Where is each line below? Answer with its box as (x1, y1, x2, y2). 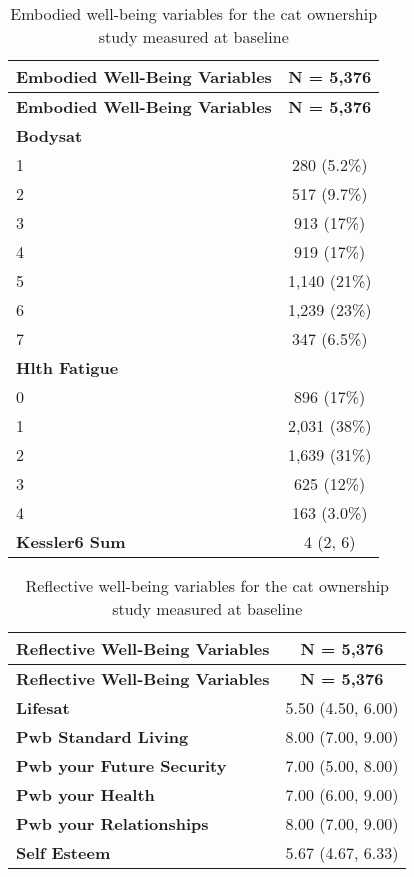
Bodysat (16, 124, 83, 147)
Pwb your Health (16, 783, 155, 806)
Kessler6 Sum (16, 530, 126, 553)
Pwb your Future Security (16, 754, 227, 777)
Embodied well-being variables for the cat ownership (10, 2, 378, 25)
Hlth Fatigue (16, 356, 119, 379)
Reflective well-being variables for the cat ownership (25, 574, 390, 597)
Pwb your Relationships (16, 812, 209, 835)
